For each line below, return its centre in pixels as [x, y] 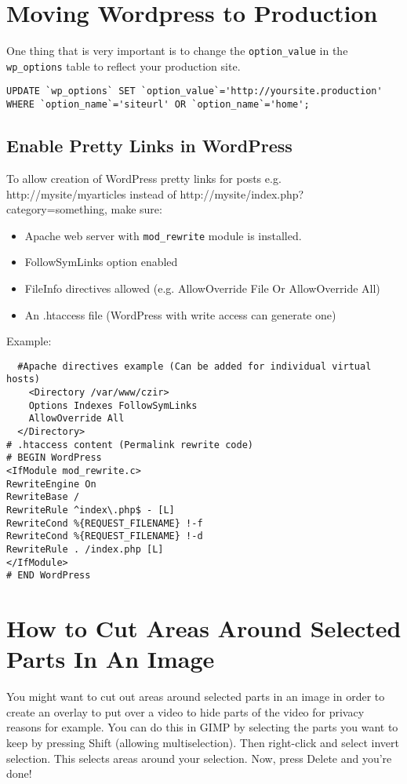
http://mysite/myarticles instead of [91, 193]
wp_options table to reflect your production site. [124, 66]
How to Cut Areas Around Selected [204, 628]
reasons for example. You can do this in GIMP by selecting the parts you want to [202, 727]
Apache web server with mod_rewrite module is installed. [163, 235]
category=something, [57, 209]
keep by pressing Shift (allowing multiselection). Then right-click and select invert [203, 743]
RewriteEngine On [51, 484]
